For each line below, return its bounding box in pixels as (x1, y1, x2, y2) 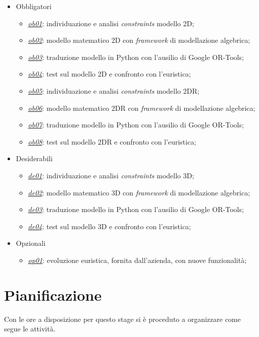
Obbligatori (16, 1, 51, 11)
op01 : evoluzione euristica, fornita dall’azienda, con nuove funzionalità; (28, 254, 247, 265)
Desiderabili (16, 153, 53, 164)
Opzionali (16, 238, 46, 248)
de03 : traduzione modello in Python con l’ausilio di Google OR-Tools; (28, 204, 244, 215)
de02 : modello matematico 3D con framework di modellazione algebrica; (28, 187, 250, 197)
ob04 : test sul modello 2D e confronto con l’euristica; (28, 69, 191, 79)
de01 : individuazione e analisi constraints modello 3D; (28, 170, 194, 180)
